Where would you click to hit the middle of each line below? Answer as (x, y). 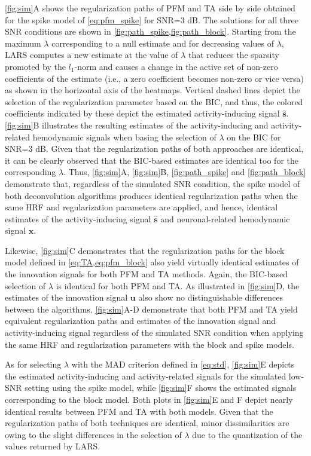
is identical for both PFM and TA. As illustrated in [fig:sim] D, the (178, 285)
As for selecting (33, 364)
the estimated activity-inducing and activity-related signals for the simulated (146, 376)
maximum (23, 43)
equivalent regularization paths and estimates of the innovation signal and (141, 321)
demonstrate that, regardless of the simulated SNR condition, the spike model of (153, 183)
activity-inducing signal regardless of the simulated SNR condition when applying (154, 333)
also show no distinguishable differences (211, 297)
